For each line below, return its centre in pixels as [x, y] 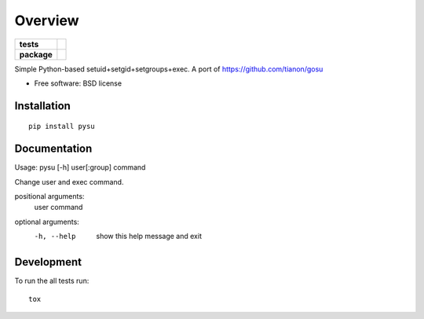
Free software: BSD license [78, 83]
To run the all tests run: [52, 281]
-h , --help [55, 236]
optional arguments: [47, 222]
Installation [42, 106]
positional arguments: [49, 196]
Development [48, 262]
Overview [47, 20]
